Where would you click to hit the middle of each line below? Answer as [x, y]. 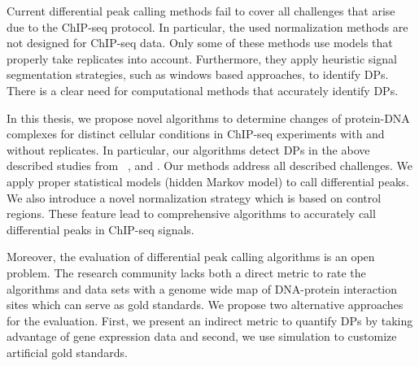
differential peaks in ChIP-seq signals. [100, 229]
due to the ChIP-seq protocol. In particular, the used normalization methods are [207, 26]
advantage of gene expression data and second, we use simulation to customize [202, 336]
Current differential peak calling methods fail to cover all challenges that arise [201, 11]
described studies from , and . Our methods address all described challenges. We [209, 166]
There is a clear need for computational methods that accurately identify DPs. [203, 90]
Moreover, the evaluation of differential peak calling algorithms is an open [191, 257]
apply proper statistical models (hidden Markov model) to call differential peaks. [208, 181]
